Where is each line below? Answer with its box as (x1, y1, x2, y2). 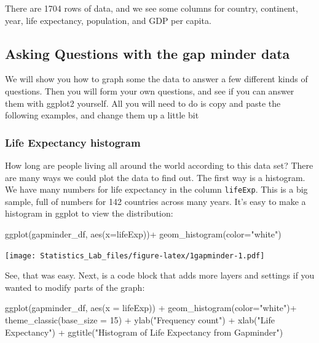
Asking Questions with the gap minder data (5, 44, 290, 63)
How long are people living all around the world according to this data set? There (5, 158, 313, 171)
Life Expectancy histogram (5, 134, 141, 150)
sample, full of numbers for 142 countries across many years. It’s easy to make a (5, 195, 306, 207)
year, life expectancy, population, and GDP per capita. (5, 13, 211, 26)
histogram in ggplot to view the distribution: (5, 207, 173, 220)
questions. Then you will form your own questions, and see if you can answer (5, 84, 294, 97)
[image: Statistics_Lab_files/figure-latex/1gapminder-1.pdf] (5, 251, 265, 260)
